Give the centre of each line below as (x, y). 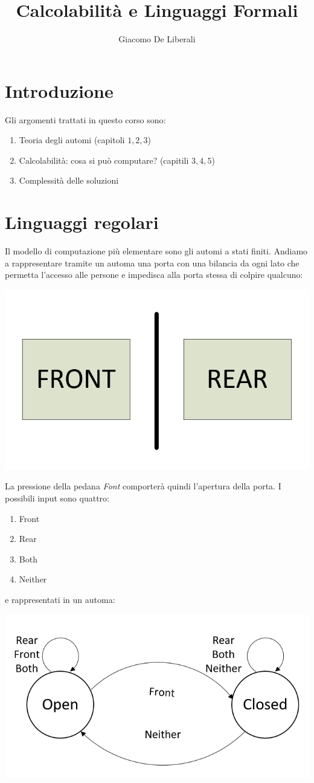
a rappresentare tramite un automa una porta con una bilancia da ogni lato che (152, 263)
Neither (33, 579)
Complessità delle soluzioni (69, 180)
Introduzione (59, 90)
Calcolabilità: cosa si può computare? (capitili (104, 160)
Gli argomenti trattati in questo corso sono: (85, 119)
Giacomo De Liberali (157, 39)
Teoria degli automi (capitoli (72, 140)
